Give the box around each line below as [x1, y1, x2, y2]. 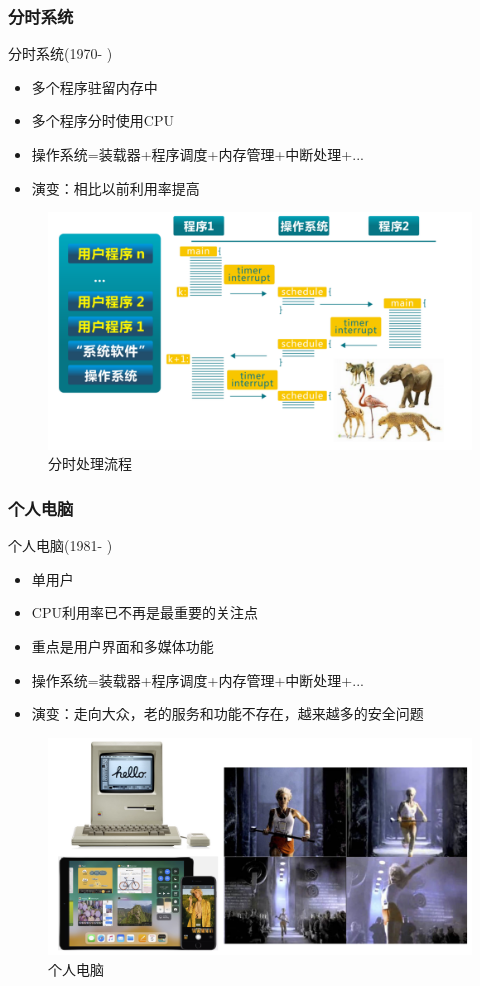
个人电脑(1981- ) [8, 535, 113, 556]
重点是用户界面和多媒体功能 [31, 636, 214, 657]
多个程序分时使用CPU [31, 110, 174, 131]
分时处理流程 [48, 453, 132, 474]
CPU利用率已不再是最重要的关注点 [31, 602, 258, 623]
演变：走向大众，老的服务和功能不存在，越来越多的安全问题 [31, 703, 424, 724]
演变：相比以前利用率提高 [31, 177, 200, 198]
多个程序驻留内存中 [31, 76, 158, 97]
